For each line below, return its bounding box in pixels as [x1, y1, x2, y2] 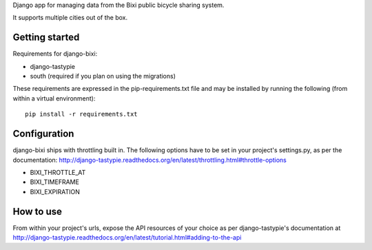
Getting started [12, 32, 80, 43]
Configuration [12, 128, 74, 140]
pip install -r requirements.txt [25, 110, 138, 118]
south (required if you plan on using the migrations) [30, 72, 176, 81]
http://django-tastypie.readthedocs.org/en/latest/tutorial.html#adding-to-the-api [12, 233, 242, 242]
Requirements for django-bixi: [12, 50, 98, 58]
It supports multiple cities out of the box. [12, 14, 127, 22]
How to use [12, 205, 62, 217]
